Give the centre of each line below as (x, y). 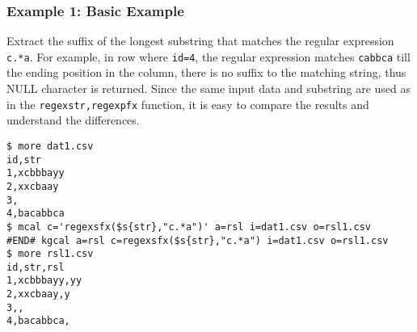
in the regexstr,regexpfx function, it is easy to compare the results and (188, 104)
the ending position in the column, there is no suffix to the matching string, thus (206, 72)
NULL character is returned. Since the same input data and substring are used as (209, 88)
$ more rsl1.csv (50, 254)
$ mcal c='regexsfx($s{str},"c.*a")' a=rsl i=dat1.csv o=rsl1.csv (189, 227)
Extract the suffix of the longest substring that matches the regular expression (200, 41)
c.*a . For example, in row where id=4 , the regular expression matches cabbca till (208, 56)
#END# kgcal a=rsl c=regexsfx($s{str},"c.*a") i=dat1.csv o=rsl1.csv (198, 240)
